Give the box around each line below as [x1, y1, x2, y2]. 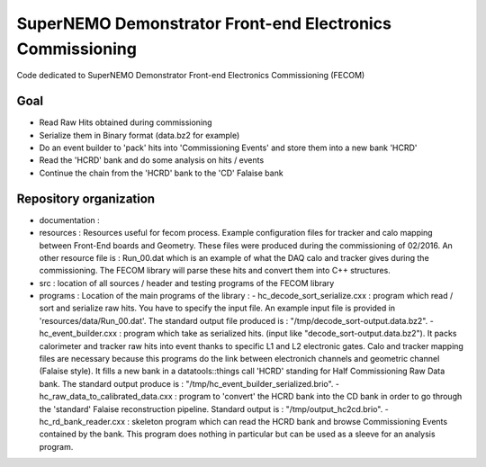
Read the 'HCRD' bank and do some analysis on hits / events [39, 155, 265, 166]
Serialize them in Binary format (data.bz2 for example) [39, 130, 240, 140]
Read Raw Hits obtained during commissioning [39, 117, 212, 128]
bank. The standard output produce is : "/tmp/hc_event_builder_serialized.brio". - [39, 378, 340, 389]
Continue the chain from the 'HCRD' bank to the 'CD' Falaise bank [39, 167, 283, 178]
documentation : [39, 214, 101, 225]
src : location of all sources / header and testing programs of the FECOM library [39, 277, 335, 288]
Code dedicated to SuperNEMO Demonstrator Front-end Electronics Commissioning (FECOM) [16, 70, 365, 81]
